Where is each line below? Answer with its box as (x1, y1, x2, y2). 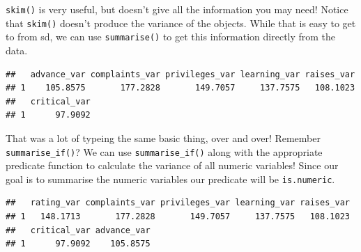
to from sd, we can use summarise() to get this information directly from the (6, 29, 336, 44)
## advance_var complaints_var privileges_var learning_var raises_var (6, 69, 355, 79)
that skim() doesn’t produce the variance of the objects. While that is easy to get (6, 15, 356, 30)
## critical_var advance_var (6, 225, 151, 235)
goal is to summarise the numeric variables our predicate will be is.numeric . (6, 171, 335, 186)
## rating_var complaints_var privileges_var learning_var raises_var (6, 198, 350, 208)
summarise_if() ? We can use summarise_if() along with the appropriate (6, 144, 323, 159)
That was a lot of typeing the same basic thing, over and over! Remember (6, 130, 321, 145)
